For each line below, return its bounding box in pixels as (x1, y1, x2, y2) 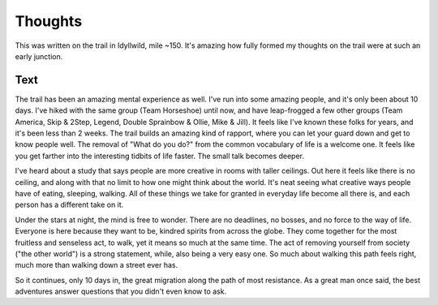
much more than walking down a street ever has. (15, 260, 178, 270)
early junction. (15, 51, 63, 61)
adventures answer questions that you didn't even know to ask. (15, 286, 227, 296)
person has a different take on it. (15, 200, 124, 210)
